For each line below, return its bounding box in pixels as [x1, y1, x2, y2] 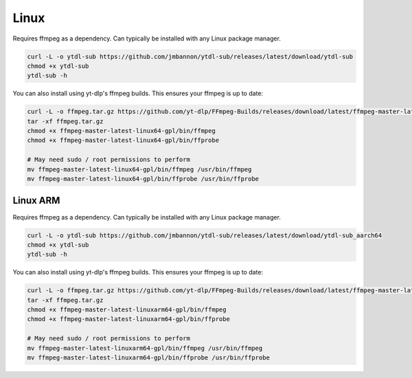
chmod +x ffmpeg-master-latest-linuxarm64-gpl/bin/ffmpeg [27, 306, 227, 314]
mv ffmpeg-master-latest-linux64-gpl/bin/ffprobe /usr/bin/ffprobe [27, 175, 260, 183]
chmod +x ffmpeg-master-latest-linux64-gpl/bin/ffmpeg [27, 127, 216, 135]
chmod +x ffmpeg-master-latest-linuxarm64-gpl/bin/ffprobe [27, 316, 230, 323]
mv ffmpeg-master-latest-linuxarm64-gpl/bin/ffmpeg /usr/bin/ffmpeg [27, 344, 263, 352]
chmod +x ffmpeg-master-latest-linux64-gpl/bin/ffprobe [27, 137, 220, 144]
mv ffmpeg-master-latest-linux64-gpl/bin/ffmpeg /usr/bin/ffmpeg [27, 165, 252, 173]
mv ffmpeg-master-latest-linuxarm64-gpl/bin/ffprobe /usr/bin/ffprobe [27, 353, 271, 362]
